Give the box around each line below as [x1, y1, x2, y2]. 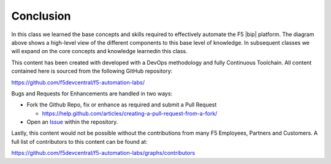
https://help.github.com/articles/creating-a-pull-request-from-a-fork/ [42, 110, 218, 117]
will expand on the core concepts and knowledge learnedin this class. [11, 48, 188, 55]
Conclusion [11, 9, 71, 23]
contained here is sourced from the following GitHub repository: [11, 67, 173, 75]
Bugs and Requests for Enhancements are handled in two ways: [11, 89, 173, 97]
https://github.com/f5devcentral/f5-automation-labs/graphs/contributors [11, 149, 196, 157]
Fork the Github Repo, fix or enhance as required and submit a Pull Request [26, 101, 217, 108]
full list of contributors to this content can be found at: [11, 138, 148, 145]
